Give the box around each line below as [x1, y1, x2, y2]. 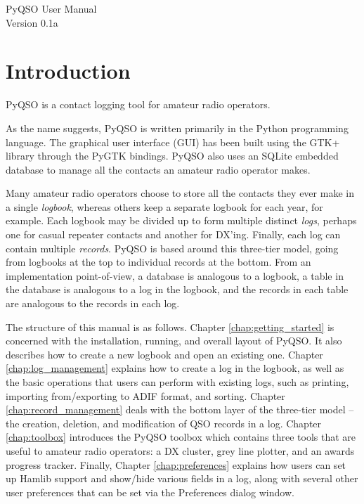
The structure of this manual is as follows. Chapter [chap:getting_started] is [6, 319, 334, 334]
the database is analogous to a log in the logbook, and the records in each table [6, 282, 349, 297]
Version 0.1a [6, 15, 58, 30]
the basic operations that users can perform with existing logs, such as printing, [6, 375, 349, 389]
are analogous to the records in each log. [6, 296, 180, 311]
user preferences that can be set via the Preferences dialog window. [6, 484, 294, 499]
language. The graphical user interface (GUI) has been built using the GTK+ [6, 134, 340, 149]
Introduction [6, 56, 131, 85]
